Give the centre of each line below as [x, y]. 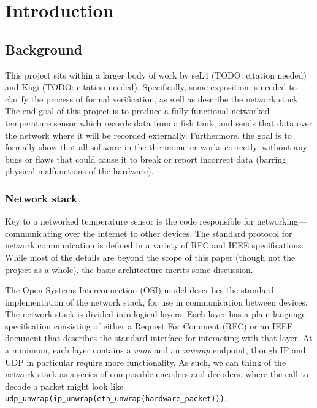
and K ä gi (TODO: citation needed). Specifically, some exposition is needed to [151, 87]
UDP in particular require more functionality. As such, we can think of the [146, 362]
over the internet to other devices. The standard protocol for [178, 233]
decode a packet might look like [64, 386]
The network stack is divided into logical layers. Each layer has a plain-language [155, 314]
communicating [33, 233]
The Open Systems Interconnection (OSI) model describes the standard [139, 290]
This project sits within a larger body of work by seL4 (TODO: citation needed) [156, 75]
